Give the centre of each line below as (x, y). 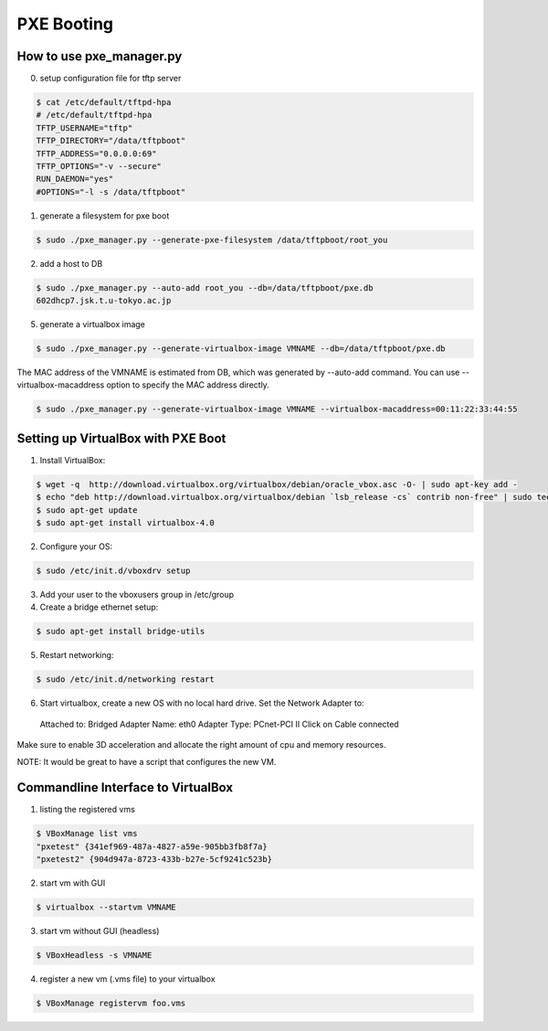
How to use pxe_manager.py (100, 56)
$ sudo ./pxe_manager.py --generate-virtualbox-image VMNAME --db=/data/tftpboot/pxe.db (241, 349)
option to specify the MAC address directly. (188, 385)
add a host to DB (71, 263)
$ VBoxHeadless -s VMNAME (94, 956)
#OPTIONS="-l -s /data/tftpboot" (111, 191)
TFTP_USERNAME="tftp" (84, 128)
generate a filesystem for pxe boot (105, 216)
